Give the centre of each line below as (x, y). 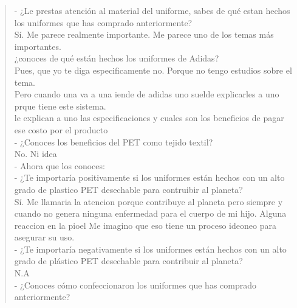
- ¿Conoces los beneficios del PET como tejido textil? (114, 142)
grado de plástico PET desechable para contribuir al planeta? (128, 261)
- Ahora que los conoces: (60, 165)
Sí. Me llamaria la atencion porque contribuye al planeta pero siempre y (148, 201)
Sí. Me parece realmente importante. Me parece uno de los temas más (144, 34)
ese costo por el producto (61, 129)
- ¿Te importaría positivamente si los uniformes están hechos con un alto (149, 177)
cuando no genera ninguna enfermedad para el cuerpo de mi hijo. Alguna (150, 213)
